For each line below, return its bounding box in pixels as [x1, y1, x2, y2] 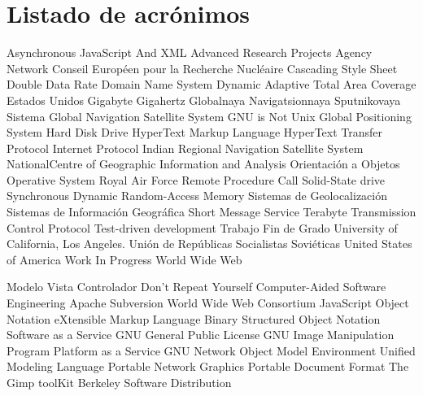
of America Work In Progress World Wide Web [7, 250, 242, 268]
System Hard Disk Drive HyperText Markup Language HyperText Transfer [7, 124, 383, 141]
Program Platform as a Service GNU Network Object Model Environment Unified [7, 342, 416, 359]
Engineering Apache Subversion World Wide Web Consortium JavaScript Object [7, 294, 409, 311]
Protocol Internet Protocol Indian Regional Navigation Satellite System [7, 139, 364, 156]
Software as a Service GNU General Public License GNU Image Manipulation [7, 326, 395, 343]
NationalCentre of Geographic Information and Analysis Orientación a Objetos [7, 155, 400, 172]
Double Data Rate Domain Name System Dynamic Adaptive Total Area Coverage [7, 76, 416, 93]
